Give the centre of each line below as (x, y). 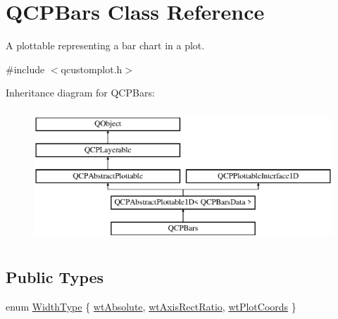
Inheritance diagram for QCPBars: (80, 93)
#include (25, 69)
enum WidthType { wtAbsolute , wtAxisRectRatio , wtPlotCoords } (151, 306)
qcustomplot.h (92, 69)
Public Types (55, 276)
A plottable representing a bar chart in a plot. (105, 45)
